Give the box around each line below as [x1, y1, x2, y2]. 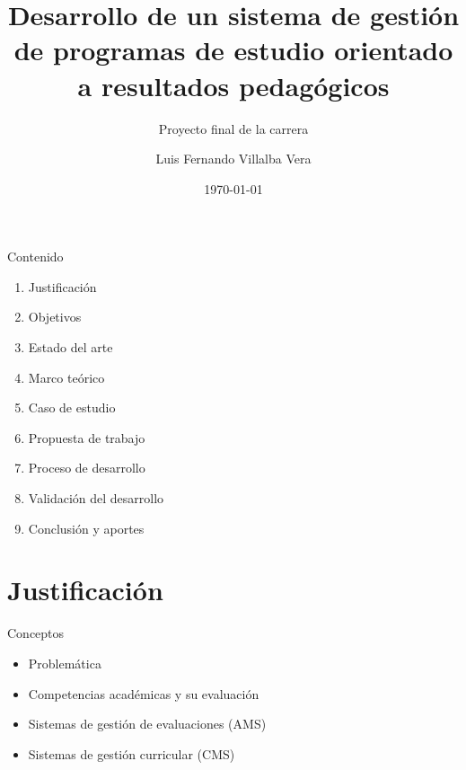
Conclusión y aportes [28, 518, 145, 537]
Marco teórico [28, 367, 105, 386]
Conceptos [7, 624, 65, 642]
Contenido [7, 247, 64, 266]
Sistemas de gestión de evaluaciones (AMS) [28, 714, 267, 733]
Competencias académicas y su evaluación [28, 684, 259, 703]
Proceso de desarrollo [28, 458, 145, 477]
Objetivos [28, 307, 82, 326]
